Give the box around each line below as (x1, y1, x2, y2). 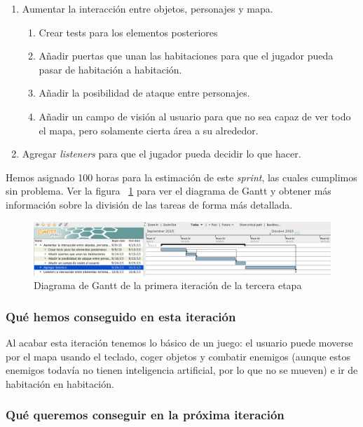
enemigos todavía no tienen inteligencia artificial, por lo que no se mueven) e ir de (6, 363, 358, 377)
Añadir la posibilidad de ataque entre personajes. (39, 85, 250, 100)
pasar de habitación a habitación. (39, 62, 182, 76)
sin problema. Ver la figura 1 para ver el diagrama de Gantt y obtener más (6, 183, 331, 198)
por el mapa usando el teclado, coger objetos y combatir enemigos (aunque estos (6, 349, 351, 363)
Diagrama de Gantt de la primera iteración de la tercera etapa (34, 278, 302, 293)
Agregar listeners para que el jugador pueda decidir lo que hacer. (22, 146, 301, 161)
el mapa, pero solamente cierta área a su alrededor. (39, 122, 259, 137)
